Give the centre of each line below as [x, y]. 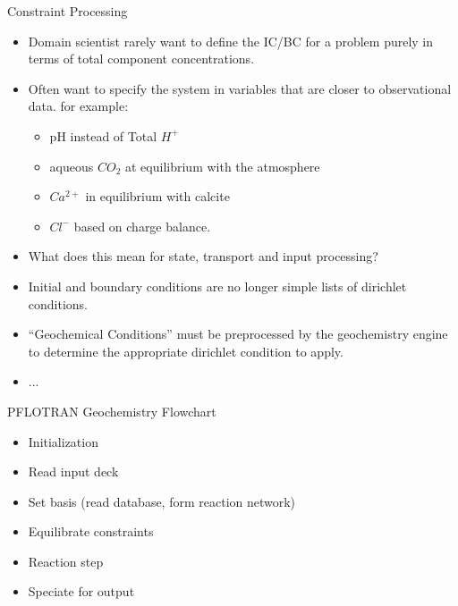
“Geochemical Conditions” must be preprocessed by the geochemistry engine [238, 334]
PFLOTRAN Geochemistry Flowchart [112, 411]
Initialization [63, 441]
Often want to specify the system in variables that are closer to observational [240, 88]
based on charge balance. [142, 226]
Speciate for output [81, 591]
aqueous [72, 166]
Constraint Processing [68, 11]
